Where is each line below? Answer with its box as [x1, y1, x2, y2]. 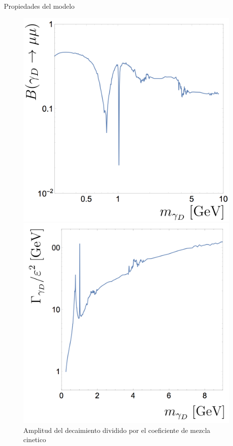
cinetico [23, 434, 46, 445]
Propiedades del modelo [4, 1, 75, 11]
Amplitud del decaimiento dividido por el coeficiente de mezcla [23, 425, 211, 435]
